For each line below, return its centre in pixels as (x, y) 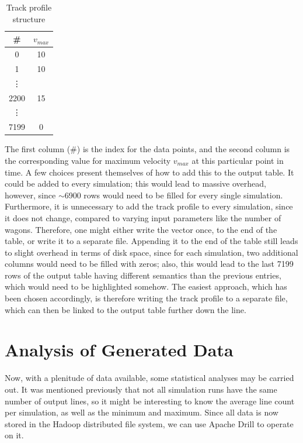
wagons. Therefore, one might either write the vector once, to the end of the (141, 229)
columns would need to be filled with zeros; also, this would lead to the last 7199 (149, 264)
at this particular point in (238, 160)
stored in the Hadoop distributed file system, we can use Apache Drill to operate (149, 423)
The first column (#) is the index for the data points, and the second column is (147, 149)
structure (29, 18)
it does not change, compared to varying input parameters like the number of (143, 217)
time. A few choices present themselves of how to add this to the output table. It (149, 172)
